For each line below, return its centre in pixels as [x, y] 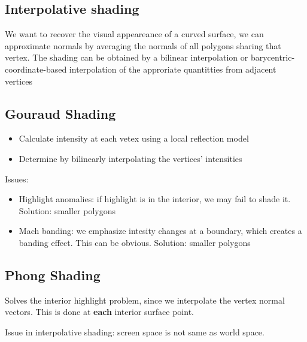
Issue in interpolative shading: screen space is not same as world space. [135, 331]
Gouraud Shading [60, 113]
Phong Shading [53, 274]
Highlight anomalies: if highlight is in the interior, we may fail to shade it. [155, 199]
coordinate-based [36, 69]
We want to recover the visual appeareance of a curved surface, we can [134, 34]
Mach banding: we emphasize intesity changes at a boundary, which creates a [160, 231]
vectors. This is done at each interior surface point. [99, 312]
